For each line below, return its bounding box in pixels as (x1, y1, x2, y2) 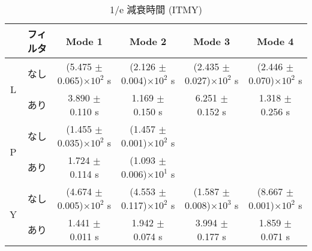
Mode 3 (193, 34, 230, 48)
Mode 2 (130, 34, 167, 48)
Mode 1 (65, 34, 103, 48)
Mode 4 (257, 34, 294, 48)
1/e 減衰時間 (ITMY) (109, 2, 203, 16)
